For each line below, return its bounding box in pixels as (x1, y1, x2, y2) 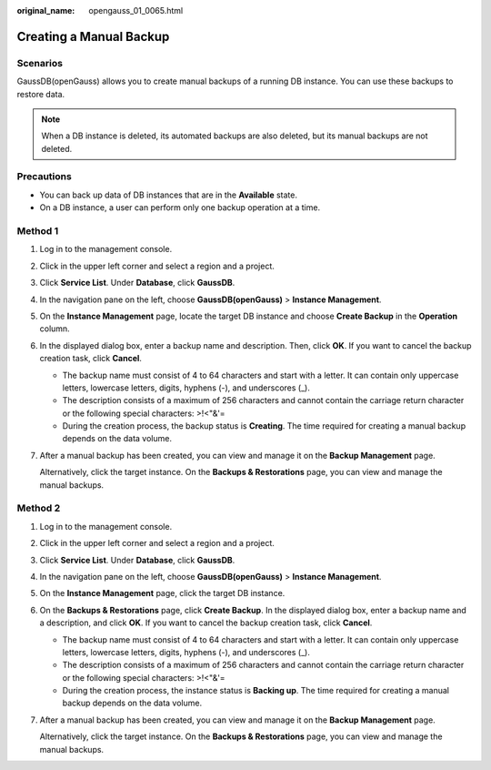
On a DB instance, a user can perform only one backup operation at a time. (39, 202, 321, 213)
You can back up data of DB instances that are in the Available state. (39, 189, 297, 200)
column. (39, 323, 70, 334)
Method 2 (16, 502, 61, 514)
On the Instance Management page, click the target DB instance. (39, 588, 286, 599)
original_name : (16, 5, 75, 15)
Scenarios (16, 56, 64, 69)
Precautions (16, 170, 72, 183)
